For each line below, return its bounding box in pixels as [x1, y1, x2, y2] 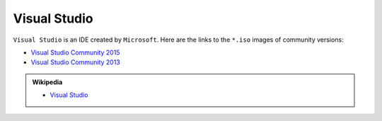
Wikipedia [32, 78, 63, 86]
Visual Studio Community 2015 [30, 48, 120, 57]
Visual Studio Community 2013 [30, 58, 120, 67]
